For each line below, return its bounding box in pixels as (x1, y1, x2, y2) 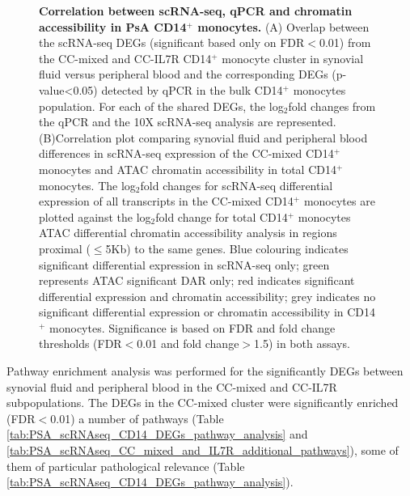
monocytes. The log (39, 176, 136, 193)
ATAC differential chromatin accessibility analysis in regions (39, 224, 337, 241)
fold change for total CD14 (155, 208, 288, 225)
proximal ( (39, 240, 91, 256)
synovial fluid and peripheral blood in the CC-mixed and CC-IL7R (6, 378, 337, 395)
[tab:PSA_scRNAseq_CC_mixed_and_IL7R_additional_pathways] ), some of (6, 442, 399, 459)
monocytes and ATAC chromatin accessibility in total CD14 (39, 160, 336, 177)
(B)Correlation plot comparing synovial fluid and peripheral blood (39, 129, 368, 146)
